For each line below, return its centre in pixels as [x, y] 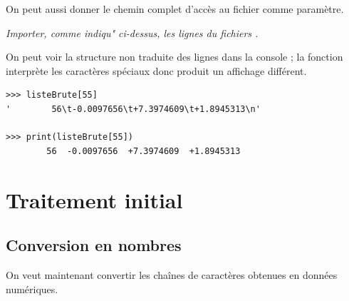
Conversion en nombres [94, 245]
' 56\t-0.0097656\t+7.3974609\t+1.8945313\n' [133, 109]
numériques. [32, 289]
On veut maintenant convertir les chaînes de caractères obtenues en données [172, 274]
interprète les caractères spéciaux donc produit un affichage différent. [156, 70]
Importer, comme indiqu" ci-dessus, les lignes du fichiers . [132, 32]
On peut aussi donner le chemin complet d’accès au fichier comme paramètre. [175, 9]
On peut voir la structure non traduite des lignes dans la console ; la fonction [174, 57]
